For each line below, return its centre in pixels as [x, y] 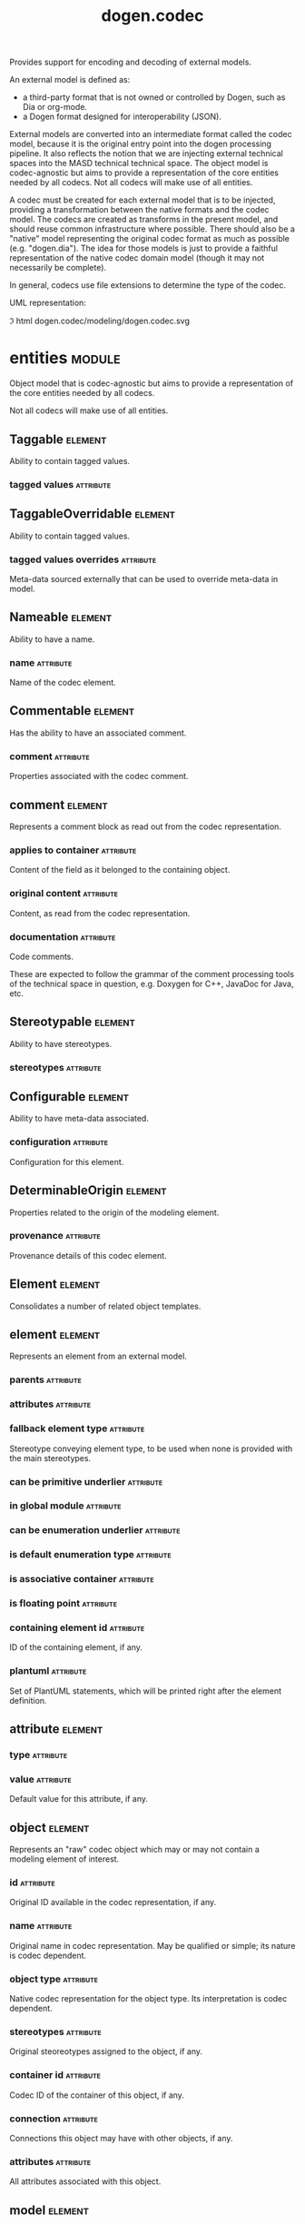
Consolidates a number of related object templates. [105, 1306]
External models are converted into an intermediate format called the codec [151, 134]
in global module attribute [65, 1506]
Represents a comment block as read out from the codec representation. [145, 826]
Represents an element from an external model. [98, 1356]
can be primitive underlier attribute [86, 1481]
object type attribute [54, 1979]
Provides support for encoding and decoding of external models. [131, 62]
